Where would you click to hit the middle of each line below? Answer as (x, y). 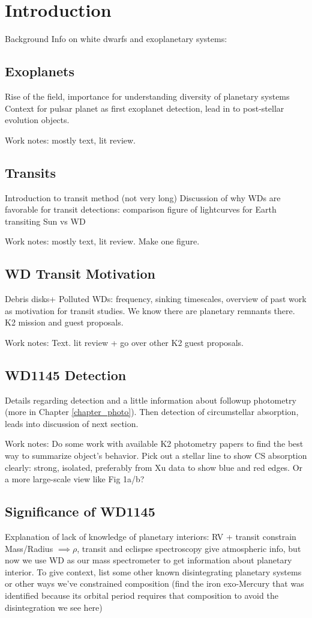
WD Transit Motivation (80, 274)
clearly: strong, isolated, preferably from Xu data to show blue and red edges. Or (154, 467)
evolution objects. (37, 120)
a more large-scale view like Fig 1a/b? (75, 479)
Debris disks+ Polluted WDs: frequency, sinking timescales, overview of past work (156, 299)
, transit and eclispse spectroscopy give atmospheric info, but (189, 548)
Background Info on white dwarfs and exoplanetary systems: (116, 39)
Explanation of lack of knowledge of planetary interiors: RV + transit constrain (151, 537)
